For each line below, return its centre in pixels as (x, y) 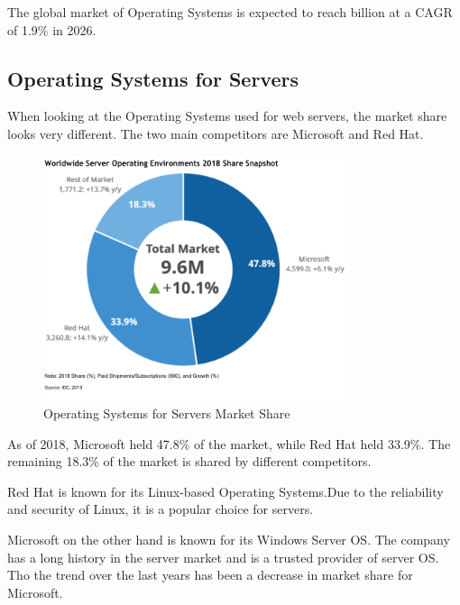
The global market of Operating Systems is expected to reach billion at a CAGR (230, 12)
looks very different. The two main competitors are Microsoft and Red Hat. (216, 133)
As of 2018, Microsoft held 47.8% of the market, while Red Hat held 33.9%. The (229, 443)
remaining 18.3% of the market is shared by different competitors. (189, 461)
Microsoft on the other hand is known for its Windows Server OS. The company (229, 539)
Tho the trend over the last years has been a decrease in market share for (210, 575)
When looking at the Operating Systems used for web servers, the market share (227, 116)
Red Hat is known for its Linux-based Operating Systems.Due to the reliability (225, 491)
